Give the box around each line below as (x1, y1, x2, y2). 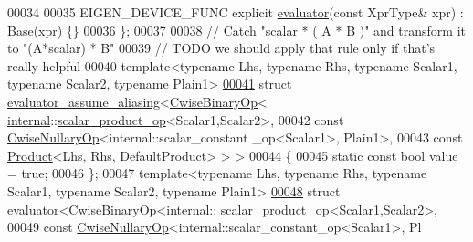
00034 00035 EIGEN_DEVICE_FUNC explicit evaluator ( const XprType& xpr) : (7, 3, 464, 21)
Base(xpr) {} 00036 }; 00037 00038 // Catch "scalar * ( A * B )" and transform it (7, 20, 466, 39)
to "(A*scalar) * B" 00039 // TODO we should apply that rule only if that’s (7, 38, 436, 58)
